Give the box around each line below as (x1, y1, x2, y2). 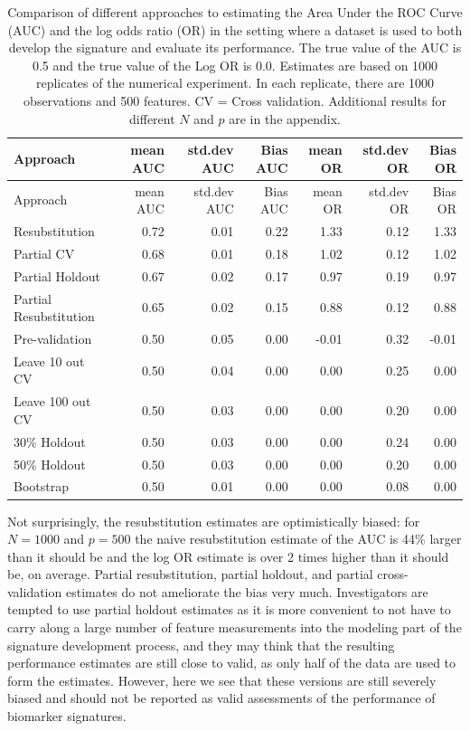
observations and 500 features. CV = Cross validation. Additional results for (23, 90, 446, 109)
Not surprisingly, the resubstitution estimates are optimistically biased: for (7, 511, 420, 530)
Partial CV (14, 243, 75, 262)
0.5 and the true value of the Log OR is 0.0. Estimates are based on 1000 (32, 55, 438, 74)
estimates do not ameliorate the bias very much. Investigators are (65, 582, 428, 601)
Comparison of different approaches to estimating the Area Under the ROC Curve (7, 3, 463, 21)
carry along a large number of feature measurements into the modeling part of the (7, 618, 462, 637)
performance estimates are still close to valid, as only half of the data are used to (7, 653, 456, 672)
